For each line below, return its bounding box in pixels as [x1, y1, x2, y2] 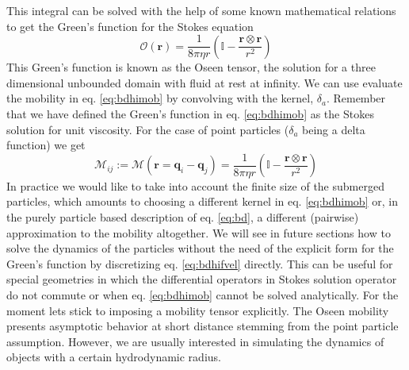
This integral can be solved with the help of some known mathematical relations [6, 2, 396, 18]
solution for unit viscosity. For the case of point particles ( [6, 121, 289, 137]
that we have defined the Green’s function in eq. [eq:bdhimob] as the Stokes [6, 106, 374, 122]
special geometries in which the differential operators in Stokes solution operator [6, 271, 397, 287]
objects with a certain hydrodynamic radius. [6, 349, 221, 365]
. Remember [326, 90, 386, 106]
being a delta [302, 121, 365, 137]
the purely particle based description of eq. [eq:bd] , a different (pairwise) [6, 209, 359, 225]
